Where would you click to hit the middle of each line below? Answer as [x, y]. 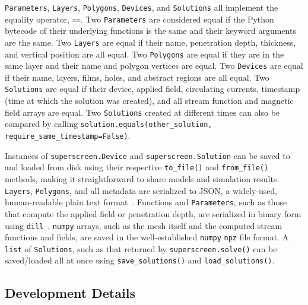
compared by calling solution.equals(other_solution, [109, 124]
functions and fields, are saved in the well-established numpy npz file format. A [147, 237]
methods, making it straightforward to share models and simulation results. [142, 179]
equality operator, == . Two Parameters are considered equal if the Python [139, 19]
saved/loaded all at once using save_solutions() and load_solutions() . [140, 260]
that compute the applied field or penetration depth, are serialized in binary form [153, 213]
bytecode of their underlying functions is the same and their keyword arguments [150, 31]
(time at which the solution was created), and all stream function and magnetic [149, 101]
